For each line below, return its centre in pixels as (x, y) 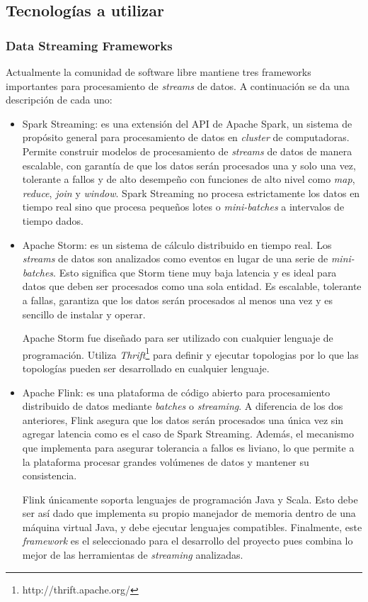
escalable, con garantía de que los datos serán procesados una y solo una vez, (189, 165)
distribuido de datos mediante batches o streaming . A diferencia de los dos (183, 406)
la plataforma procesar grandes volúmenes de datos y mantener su (166, 461)
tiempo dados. (53, 220)
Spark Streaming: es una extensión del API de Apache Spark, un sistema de (187, 123)
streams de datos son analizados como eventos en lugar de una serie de (175, 258)
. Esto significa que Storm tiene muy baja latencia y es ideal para (195, 272)
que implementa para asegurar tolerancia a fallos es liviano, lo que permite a (188, 447)
